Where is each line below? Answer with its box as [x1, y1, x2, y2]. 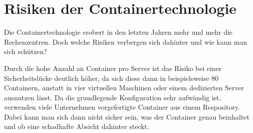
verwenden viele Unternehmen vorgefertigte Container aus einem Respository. [4, 102, 240, 112]
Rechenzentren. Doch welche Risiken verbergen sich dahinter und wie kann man [4, 36, 247, 47]
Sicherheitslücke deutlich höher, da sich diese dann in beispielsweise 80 [4, 72, 219, 83]
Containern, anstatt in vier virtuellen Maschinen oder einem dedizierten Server [4, 82, 244, 93]
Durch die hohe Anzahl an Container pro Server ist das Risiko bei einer [4, 63, 222, 73]
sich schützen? [4, 46, 47, 57]
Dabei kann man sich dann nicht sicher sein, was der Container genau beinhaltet [4, 111, 250, 122]
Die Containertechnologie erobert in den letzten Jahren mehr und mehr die [4, 27, 233, 37]
